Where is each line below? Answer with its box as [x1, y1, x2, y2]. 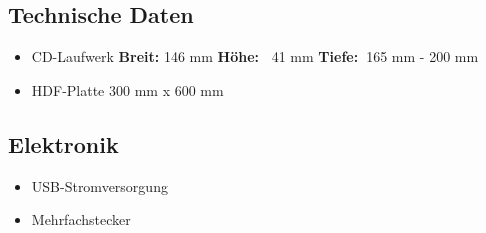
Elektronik [8, 128, 119, 159]
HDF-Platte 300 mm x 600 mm [31, 79, 224, 100]
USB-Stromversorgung [31, 175, 168, 196]
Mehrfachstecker [31, 209, 131, 230]
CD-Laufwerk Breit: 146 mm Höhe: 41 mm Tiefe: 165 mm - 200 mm [31, 46, 479, 67]
